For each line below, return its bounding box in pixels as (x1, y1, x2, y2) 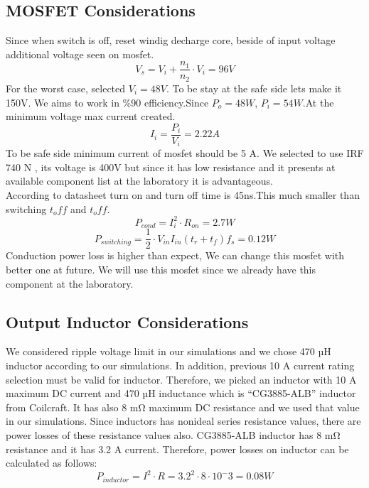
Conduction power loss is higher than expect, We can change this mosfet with (6, 248, 345, 263)
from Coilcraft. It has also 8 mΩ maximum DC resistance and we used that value (6, 399, 360, 414)
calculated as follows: (6, 455, 97, 470)
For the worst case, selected (6, 80, 126, 95)
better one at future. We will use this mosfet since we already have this (6, 262, 316, 277)
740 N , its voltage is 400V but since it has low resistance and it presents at (6, 159, 336, 174)
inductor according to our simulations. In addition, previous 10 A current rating (6, 358, 355, 373)
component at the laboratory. (6, 276, 134, 291)
